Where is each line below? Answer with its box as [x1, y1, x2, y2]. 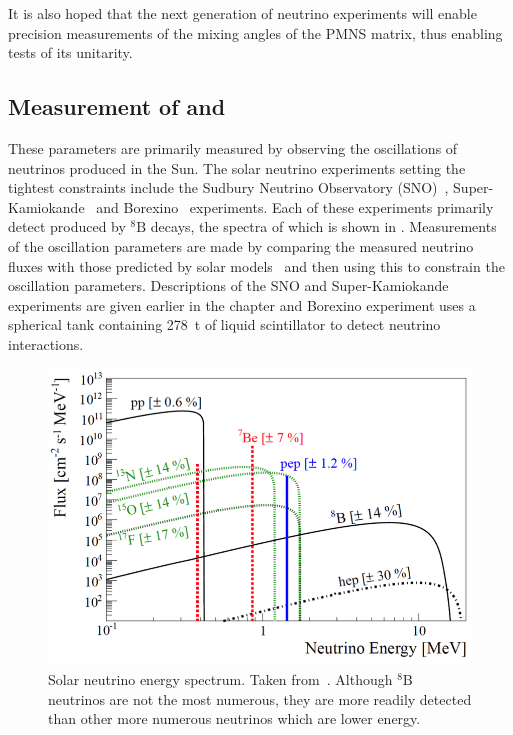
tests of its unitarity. [8, 42, 133, 63]
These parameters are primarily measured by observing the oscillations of [8, 137, 458, 158]
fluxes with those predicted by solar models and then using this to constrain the [8, 255, 505, 276]
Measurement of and [8, 91, 226, 122]
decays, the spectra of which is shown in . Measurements [150, 216, 497, 237]
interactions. [8, 333, 84, 354]
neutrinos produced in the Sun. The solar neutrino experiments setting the [8, 157, 466, 178]
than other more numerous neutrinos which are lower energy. [48, 708, 421, 729]
